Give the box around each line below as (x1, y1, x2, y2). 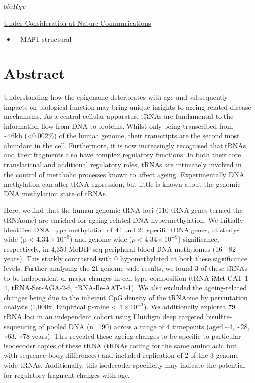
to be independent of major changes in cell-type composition (4, 272, 187, 283)
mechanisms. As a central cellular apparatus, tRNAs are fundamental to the (4, 111, 234, 121)
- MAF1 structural (15, 34, 72, 44)
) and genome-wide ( (69, 234, 132, 244)
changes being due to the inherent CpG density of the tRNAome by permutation (4, 292, 248, 302)
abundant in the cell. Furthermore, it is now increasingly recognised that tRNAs (4, 140, 246, 150)
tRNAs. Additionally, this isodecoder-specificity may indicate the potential (20, 359, 245, 370)
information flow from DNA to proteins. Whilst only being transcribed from (4, 120, 233, 131)
